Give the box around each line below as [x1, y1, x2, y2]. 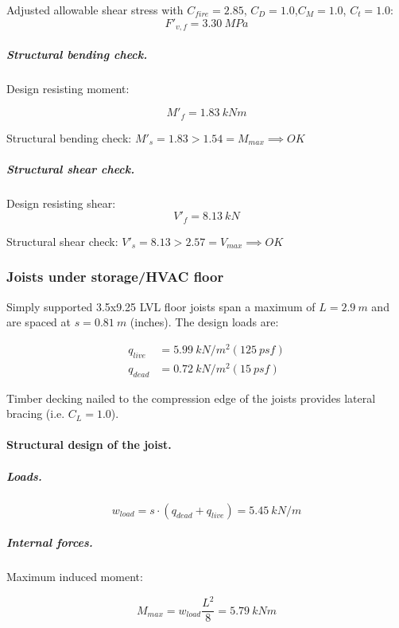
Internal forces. [6, 534, 93, 551]
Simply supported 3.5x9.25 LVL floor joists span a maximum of [6, 298, 316, 314]
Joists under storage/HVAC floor [6, 267, 224, 287]
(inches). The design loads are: [130, 314, 279, 330]
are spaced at [6, 314, 71, 330]
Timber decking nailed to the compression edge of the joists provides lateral [6, 389, 376, 406]
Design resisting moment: [6, 80, 130, 96]
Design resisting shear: [6, 194, 116, 211]
